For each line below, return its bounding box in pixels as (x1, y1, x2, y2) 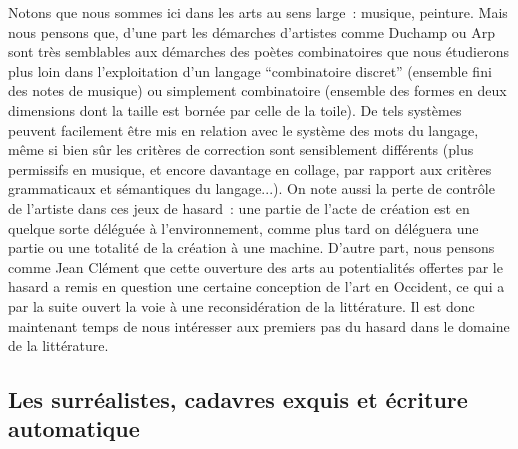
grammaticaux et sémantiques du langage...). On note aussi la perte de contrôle (8, 178, 495, 199)
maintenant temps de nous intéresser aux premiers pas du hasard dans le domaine (8, 315, 510, 336)
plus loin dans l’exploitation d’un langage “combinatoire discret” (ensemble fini (8, 60, 492, 81)
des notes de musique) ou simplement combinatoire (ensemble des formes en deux (8, 80, 507, 101)
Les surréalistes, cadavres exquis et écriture (8, 384, 468, 415)
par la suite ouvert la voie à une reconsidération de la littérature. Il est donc (8, 295, 475, 316)
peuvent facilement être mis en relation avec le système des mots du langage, (8, 119, 479, 140)
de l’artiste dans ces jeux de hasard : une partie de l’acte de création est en (8, 197, 470, 218)
